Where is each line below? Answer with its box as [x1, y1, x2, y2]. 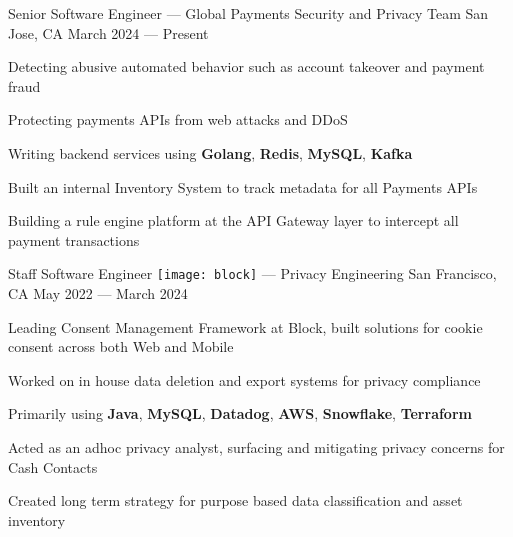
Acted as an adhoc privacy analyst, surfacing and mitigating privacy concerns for [8, 436, 505, 457]
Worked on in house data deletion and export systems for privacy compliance [8, 369, 481, 390]
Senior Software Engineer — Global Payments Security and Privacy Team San [8, 3, 489, 23]
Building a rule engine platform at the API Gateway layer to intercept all [8, 210, 459, 231]
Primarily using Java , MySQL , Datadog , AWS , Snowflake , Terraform [8, 403, 472, 424]
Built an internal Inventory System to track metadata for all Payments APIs [8, 176, 478, 197]
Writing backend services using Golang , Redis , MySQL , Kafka [8, 142, 413, 163]
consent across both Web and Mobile [8, 336, 234, 357]
